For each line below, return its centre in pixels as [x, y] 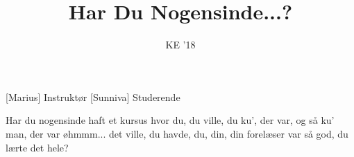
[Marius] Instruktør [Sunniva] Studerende [93, 96]
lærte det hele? [37, 147]
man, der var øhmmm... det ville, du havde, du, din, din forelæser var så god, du [177, 133]
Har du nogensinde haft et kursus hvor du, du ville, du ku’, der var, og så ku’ [170, 120]
